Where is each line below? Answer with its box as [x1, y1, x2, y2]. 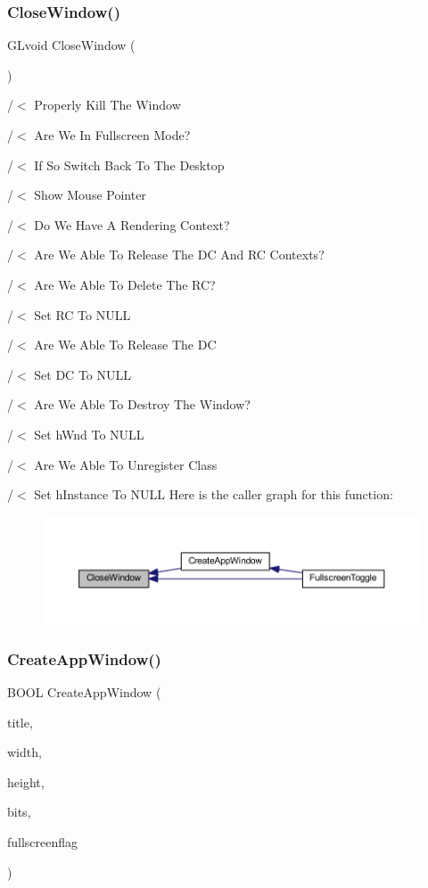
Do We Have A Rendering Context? [34, 215, 230, 234]
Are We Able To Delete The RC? [34, 275, 216, 293]
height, [7, 772, 45, 791]
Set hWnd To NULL [34, 424, 144, 443]
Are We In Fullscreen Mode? [34, 126, 191, 144]
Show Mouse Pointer [34, 185, 146, 204]
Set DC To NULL [34, 365, 131, 383]
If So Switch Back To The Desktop [34, 155, 225, 174]
